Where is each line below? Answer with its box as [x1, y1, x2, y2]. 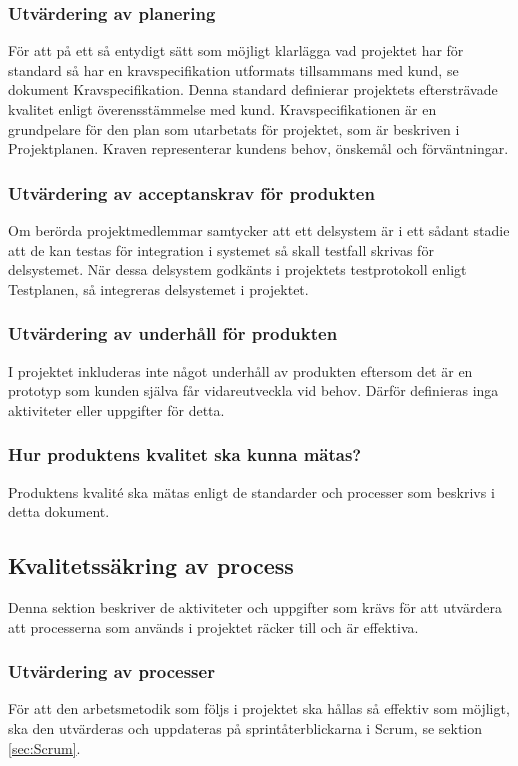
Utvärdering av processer [8, 659, 215, 684]
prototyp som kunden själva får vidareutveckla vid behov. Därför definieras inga [8, 380, 499, 401]
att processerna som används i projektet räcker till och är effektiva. [8, 616, 419, 637]
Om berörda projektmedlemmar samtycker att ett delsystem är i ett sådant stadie [8, 220, 510, 240]
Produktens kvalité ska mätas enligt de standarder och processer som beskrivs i [8, 481, 495, 502]
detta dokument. [8, 501, 110, 522]
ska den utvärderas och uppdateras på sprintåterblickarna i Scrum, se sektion [8, 717, 483, 738]
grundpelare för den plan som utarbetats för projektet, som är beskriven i [8, 118, 460, 139]
